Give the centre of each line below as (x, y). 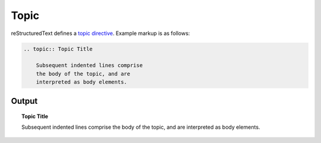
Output (24, 101)
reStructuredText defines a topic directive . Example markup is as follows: (100, 33)
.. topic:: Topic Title (58, 49)
